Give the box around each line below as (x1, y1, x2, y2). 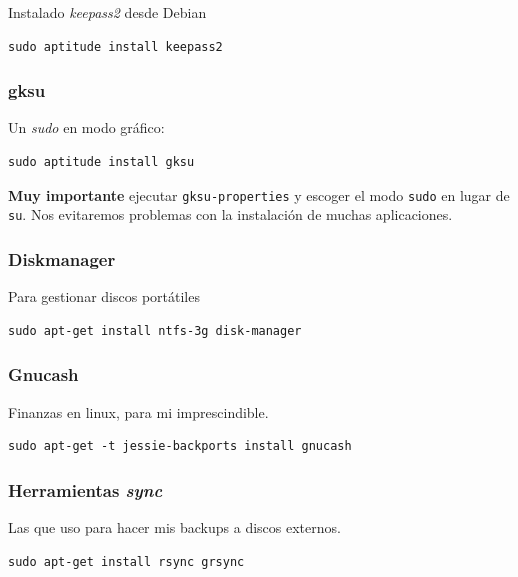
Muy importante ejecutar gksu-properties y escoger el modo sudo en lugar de (8, 184, 510, 205)
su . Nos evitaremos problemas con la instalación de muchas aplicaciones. (8, 204, 453, 225)
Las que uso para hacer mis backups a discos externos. (8, 516, 341, 537)
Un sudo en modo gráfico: (8, 117, 165, 138)
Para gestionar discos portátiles (8, 286, 200, 307)
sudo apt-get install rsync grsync (8, 554, 245, 569)
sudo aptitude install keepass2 (8, 39, 223, 54)
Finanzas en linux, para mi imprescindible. (8, 401, 269, 422)
